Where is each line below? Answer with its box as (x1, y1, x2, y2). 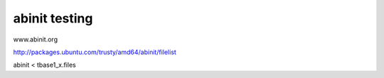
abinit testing (13, 11, 93, 26)
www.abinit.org (13, 35, 58, 44)
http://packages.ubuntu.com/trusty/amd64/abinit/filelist (13, 48, 177, 56)
